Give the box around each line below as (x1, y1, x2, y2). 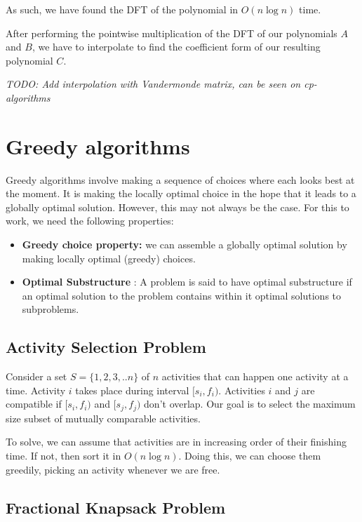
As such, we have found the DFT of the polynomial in (6, 2, 239, 16)
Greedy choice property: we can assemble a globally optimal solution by (22, 237, 347, 252)
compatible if (6, 396, 62, 411)
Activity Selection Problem (6, 336, 206, 358)
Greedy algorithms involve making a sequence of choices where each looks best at (6, 172, 355, 187)
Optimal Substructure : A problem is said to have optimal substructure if (22, 274, 352, 289)
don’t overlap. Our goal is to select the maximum (144, 396, 356, 411)
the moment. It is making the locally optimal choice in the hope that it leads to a (6, 186, 356, 201)
